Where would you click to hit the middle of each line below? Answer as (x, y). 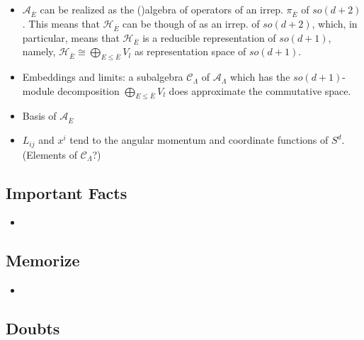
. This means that (61, 23)
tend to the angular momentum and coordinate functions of (199, 140)
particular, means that (71, 37)
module (38, 90)
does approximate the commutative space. (260, 90)
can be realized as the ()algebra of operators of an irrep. (161, 9)
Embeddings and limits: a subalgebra (103, 77)
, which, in (335, 23)
